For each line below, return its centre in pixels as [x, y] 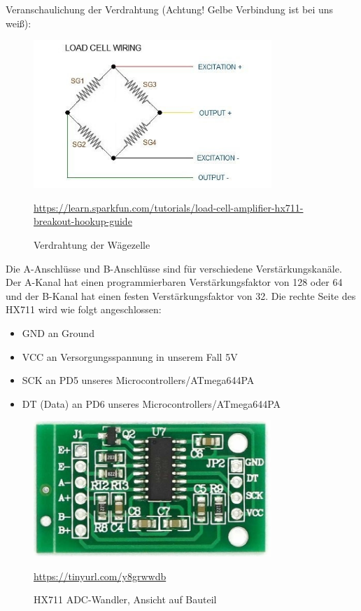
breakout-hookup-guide [83, 221]
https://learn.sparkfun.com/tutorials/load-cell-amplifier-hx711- [169, 207]
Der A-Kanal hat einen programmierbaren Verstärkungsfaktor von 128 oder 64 [174, 282]
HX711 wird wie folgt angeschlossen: [84, 309]
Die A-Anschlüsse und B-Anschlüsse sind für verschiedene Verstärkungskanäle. [174, 268]
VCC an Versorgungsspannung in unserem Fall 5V [130, 356]
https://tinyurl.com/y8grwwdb [100, 576]
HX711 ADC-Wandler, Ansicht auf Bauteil [125, 599]
